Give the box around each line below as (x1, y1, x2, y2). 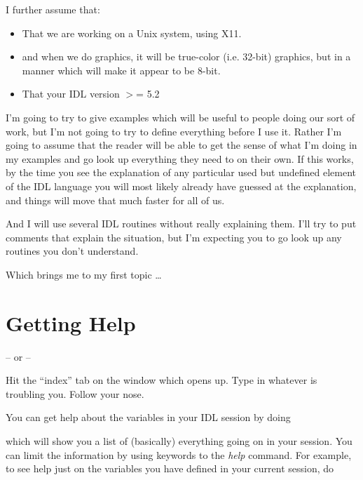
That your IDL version (22, 86, 120, 101)
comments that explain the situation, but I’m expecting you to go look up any (6, 229, 342, 244)
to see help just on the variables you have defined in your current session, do (6, 461, 334, 476)
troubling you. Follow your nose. (6, 386, 144, 401)
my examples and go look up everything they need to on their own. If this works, (6, 151, 354, 166)
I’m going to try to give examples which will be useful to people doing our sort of (6, 109, 355, 124)
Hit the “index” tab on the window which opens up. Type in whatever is (6, 373, 317, 387)
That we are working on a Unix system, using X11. (22, 25, 242, 40)
